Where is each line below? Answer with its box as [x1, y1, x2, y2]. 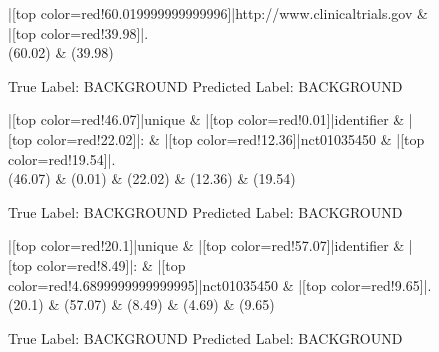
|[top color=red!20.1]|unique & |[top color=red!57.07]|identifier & [8, 235, 405, 256]
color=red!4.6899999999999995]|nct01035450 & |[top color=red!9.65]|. [8, 274, 432, 295]
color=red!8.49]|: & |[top [36, 254, 186, 275]
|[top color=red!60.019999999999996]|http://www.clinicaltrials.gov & [8, 3, 428, 23]
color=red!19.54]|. [8, 148, 116, 169]
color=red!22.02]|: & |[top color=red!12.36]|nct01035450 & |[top [36, 128, 425, 149]
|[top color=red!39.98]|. [8, 22, 149, 43]
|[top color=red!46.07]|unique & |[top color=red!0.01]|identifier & [8, 109, 405, 130]
